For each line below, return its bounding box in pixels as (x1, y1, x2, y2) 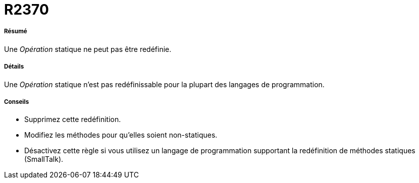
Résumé (4, 28, 27, 35)
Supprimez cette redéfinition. (24, 115, 121, 124)
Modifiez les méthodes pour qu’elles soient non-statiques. (24, 131, 218, 140)
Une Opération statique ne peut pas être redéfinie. (4, 44, 172, 53)
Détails (4, 63, 24, 71)
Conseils (4, 98, 29, 105)
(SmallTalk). (24, 155, 64, 164)
